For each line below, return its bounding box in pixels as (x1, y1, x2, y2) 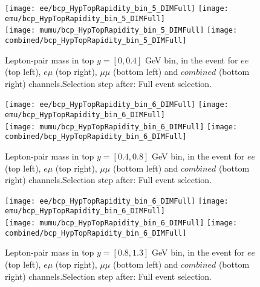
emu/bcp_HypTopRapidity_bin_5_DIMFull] (5, 14, 165, 23)
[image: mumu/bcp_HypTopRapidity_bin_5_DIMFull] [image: (5, 26, 238, 35)
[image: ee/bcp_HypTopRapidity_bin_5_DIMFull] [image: (5, 4, 229, 13)
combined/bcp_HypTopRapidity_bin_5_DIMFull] (5, 36, 187, 45)
